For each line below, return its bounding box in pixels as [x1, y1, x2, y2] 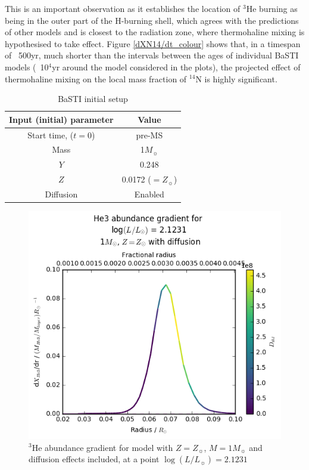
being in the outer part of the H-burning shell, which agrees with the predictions [5, 14, 299, 26]
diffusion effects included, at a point [29, 453, 160, 465]
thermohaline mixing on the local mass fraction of [5, 72, 187, 85]
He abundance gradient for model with [32, 441, 173, 453]
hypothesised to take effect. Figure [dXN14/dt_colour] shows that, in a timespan [5, 37, 301, 50]
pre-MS [136, 128, 163, 141]
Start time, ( [27, 128, 74, 141]
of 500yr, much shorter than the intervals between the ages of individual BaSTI [5, 49, 299, 61]
